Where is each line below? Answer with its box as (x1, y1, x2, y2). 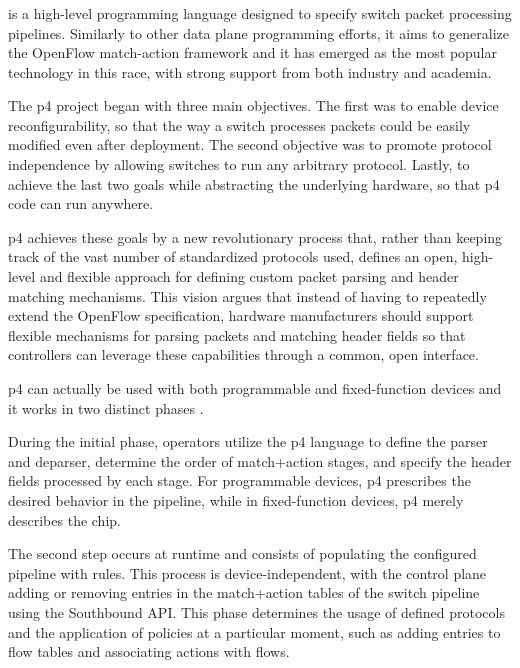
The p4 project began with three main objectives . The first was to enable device (8, 95, 499, 116)
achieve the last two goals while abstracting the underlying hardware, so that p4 (8, 173, 500, 194)
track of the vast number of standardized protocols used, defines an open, (8, 246, 458, 267)
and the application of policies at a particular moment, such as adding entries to (8, 621, 501, 642)
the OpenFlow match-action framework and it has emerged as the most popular (8, 42, 498, 63)
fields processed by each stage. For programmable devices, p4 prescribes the (8, 470, 471, 491)
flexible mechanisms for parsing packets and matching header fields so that (8, 324, 466, 345)
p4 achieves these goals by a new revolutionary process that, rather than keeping (8, 226, 503, 247)
